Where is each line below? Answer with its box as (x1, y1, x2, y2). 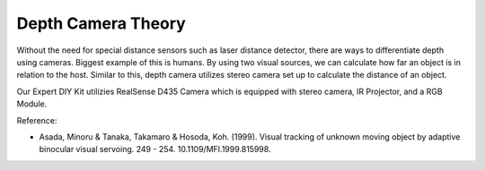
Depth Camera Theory (16, 13, 186, 33)
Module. (16, 98, 48, 109)
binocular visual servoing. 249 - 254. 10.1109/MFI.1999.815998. (39, 144, 271, 155)
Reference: (16, 115, 57, 125)
